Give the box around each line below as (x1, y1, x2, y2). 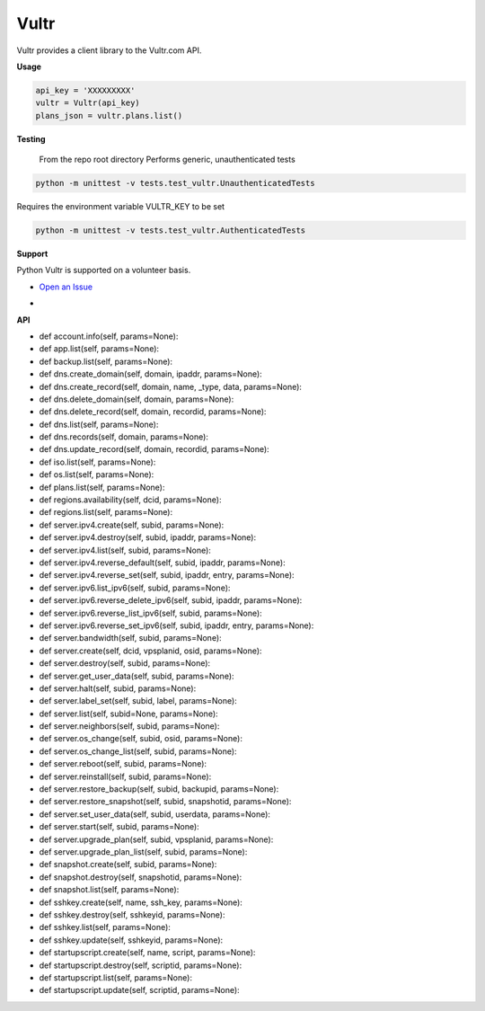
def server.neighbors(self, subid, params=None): (39, 721, 220, 732)
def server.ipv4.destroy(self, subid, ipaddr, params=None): (39, 532, 257, 543)
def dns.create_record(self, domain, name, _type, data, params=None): (39, 381, 303, 392)
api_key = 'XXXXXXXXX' (35, 85, 136, 95)
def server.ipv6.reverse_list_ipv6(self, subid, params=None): (39, 607, 262, 618)
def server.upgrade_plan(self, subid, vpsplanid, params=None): (39, 834, 274, 845)
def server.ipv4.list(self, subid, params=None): (39, 545, 211, 555)
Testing (16, 133, 46, 144)
